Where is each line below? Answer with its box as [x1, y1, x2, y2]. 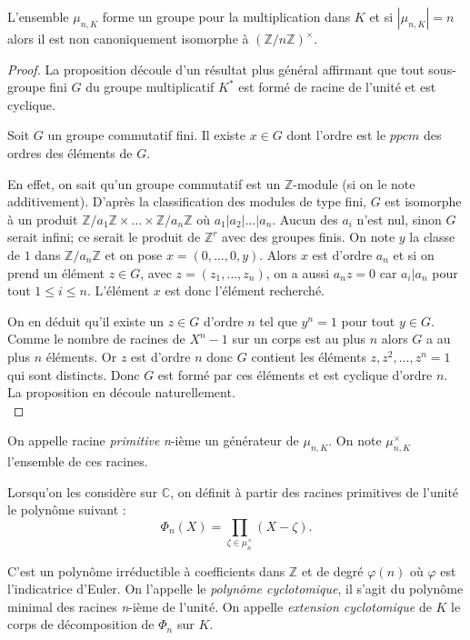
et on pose [105, 245, 163, 264]
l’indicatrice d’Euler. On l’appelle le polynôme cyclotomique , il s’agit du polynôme [7, 579, 464, 598]
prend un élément [7, 263, 105, 282]
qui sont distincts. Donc [7, 365, 140, 384]
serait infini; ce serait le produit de [7, 227, 201, 246]
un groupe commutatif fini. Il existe [47, 125, 245, 145]
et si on [393, 245, 435, 264]
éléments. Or [45, 346, 117, 365]
